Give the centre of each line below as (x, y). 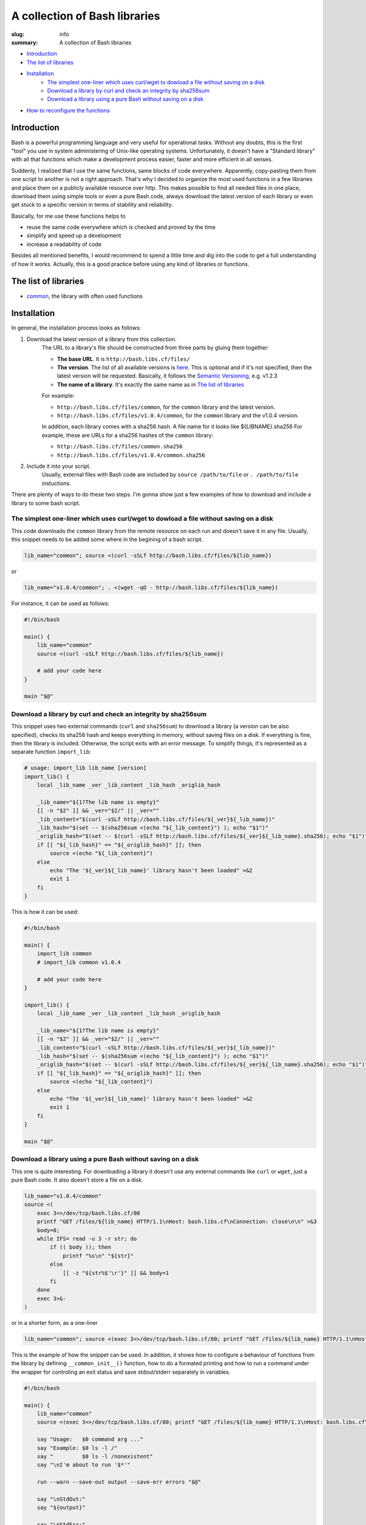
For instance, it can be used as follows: (60, 603)
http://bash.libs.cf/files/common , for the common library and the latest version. (166, 407)
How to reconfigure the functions (68, 110)
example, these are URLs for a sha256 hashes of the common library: (127, 435)
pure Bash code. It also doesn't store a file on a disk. (77, 1180)
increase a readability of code (64, 244)
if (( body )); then (81, 1247)
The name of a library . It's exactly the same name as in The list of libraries (150, 384)
